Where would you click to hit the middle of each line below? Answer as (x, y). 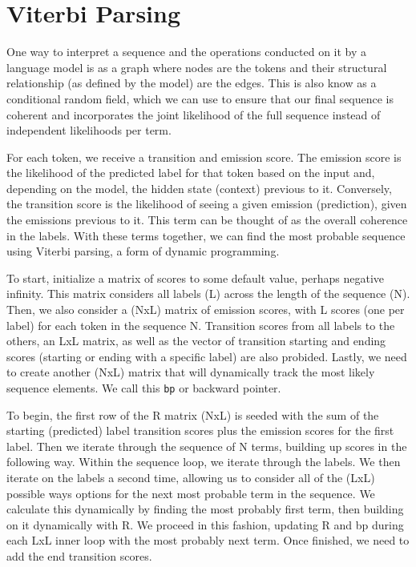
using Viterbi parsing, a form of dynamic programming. (143, 251)
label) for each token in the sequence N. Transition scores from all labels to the (201, 325)
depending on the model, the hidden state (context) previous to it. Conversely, (199, 188)
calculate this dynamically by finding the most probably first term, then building (205, 509)
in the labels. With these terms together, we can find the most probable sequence (206, 235)
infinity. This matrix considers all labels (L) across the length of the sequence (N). (208, 294)
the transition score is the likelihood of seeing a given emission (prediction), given (207, 204)
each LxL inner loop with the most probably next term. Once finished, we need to (208, 540)
